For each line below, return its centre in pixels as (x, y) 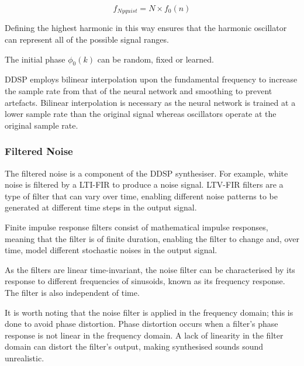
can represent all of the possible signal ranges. (87, 39)
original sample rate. (42, 125)
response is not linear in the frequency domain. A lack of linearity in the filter (144, 335)
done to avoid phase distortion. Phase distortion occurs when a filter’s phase (141, 324)
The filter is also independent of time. (72, 292)
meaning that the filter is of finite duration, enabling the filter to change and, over (152, 238)
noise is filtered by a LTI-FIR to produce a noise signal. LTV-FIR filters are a (144, 184)
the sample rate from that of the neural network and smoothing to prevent (139, 91)
